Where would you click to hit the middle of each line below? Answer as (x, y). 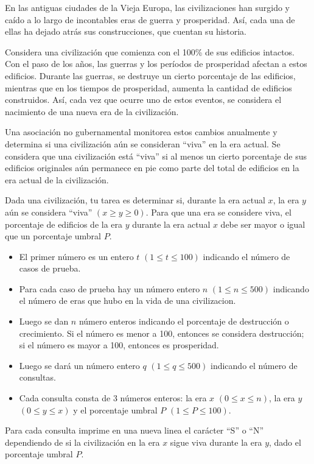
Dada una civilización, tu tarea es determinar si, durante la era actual (135, 200)
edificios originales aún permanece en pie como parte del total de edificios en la (152, 168)
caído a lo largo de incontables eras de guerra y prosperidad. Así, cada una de (150, 19)
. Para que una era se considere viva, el (218, 212)
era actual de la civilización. (57, 179)
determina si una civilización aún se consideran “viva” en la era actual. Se (143, 143)
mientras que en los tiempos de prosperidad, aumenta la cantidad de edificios (148, 87)
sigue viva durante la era (216, 442)
